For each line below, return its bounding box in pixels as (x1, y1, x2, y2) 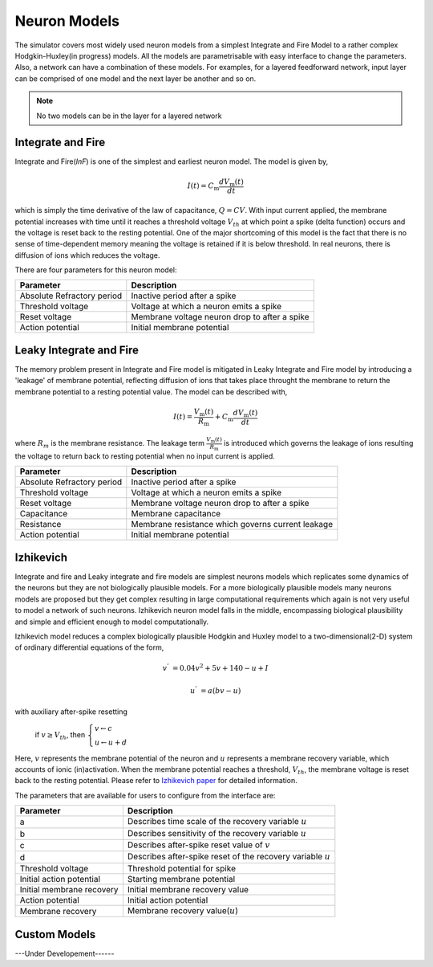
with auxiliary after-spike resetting (14, 707, 128, 716)
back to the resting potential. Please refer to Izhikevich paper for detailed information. (14, 776, 298, 785)
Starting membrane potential (127, 873, 236, 884)
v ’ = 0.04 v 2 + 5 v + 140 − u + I (162, 663, 269, 673)
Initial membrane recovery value (127, 883, 249, 895)
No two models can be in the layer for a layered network (36, 111, 222, 120)
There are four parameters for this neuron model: (14, 265, 177, 275)
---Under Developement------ (14, 949, 115, 958)
